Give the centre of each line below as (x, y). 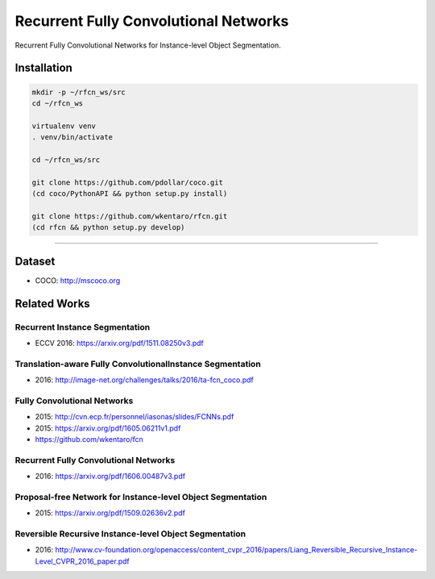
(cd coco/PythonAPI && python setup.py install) (130, 194)
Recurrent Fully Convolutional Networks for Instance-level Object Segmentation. (148, 45)
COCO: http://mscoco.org (78, 280)
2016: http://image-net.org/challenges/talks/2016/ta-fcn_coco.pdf (144, 380)
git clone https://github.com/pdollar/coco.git (127, 182)
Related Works (52, 304)
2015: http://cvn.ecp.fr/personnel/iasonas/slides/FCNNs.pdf (135, 417)
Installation (43, 68)
